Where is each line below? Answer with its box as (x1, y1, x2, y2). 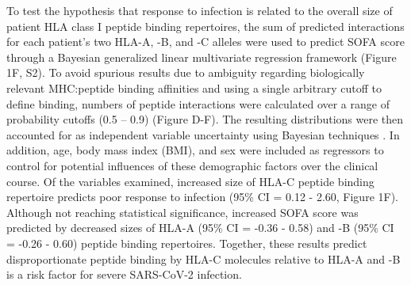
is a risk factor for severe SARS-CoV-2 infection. (6, 266, 242, 283)
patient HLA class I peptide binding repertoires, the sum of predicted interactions (6, 17, 405, 34)
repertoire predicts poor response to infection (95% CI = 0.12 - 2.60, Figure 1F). (6, 188, 399, 205)
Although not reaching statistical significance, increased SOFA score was (6, 203, 359, 220)
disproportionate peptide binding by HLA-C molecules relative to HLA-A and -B (6, 250, 401, 267)
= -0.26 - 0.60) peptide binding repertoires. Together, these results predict (6, 234, 367, 251)
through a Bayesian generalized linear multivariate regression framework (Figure (6, 48, 397, 65)
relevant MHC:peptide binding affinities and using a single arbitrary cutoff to (6, 79, 382, 96)
